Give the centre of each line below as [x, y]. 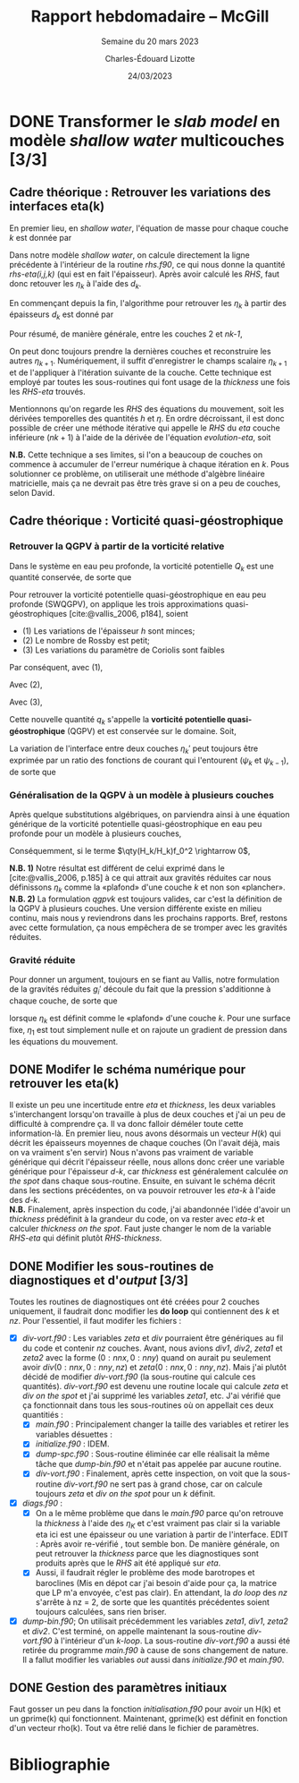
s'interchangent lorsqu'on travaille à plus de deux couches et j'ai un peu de [147, 1114]
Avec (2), [26, 685]
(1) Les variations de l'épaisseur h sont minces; [108, 631]
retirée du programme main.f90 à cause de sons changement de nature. [155, 1650]
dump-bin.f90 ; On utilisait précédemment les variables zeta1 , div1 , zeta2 [155, 1621]
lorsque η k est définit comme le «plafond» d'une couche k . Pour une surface [150, 1019]
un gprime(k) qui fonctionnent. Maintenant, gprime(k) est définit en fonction [149, 1719]
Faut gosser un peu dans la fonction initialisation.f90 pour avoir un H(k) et [145, 1709]
